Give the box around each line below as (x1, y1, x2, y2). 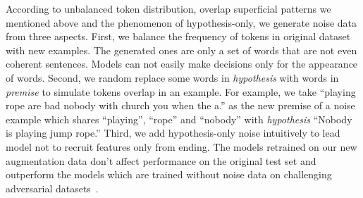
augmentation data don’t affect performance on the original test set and (6, 153, 316, 168)
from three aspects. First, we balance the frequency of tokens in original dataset (6, 29, 351, 44)
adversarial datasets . (6, 180, 99, 195)
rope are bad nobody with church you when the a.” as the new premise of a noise (6, 98, 355, 113)
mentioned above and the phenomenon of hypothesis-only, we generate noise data (6, 15, 357, 30)
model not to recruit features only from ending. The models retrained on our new (6, 139, 357, 154)
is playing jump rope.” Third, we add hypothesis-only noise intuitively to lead (6, 125, 340, 140)
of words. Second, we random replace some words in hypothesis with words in (6, 70, 339, 85)
